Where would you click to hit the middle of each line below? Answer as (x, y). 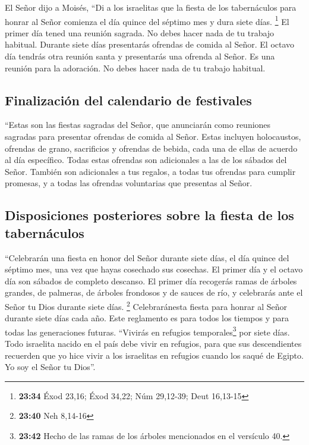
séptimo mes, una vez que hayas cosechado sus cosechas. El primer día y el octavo (154, 269)
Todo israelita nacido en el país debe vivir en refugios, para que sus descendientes (153, 344)
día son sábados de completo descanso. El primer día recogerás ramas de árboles (151, 281)
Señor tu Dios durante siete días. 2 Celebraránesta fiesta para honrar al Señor (146, 305)
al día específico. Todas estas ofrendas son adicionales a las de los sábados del (146, 160)
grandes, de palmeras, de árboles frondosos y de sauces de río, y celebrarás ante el (154, 292)
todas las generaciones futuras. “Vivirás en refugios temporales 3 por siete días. (147, 331)
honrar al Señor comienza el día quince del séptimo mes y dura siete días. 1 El (147, 20)
